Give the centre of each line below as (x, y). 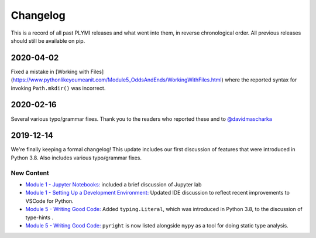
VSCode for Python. (49, 201)
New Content (30, 173)
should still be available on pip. (48, 40)
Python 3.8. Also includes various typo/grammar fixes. (76, 158)
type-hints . (39, 217)
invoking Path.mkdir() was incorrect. (58, 88)
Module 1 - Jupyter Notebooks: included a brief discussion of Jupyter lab (114, 184)
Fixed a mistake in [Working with (50, 72)
